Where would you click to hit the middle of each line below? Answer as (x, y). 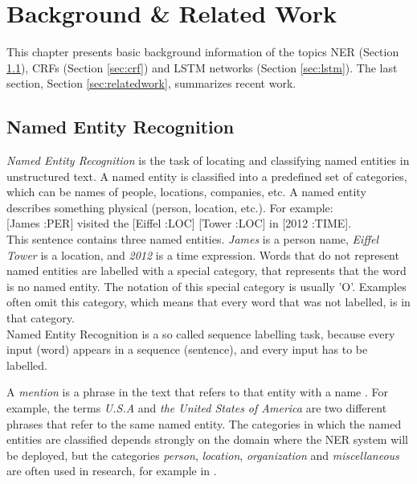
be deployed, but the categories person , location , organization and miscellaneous (203, 455)
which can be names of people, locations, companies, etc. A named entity (186, 192)
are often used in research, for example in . (112, 471)
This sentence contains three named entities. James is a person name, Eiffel (193, 239)
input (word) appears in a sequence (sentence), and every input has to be (187, 349)
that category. (41, 318)
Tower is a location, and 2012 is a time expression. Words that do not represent (203, 254)
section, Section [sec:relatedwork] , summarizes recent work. (151, 83)
